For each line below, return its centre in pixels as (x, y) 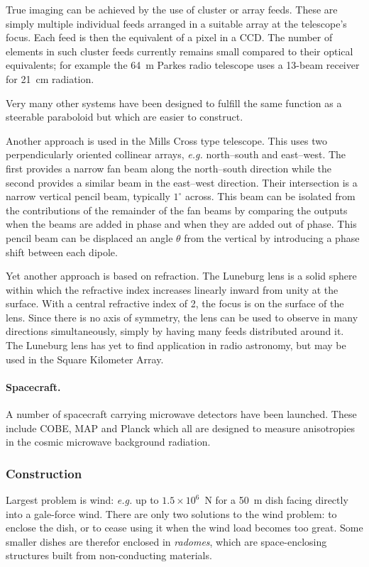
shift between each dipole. (62, 252)
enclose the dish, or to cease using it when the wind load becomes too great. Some (184, 528)
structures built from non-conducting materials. (109, 555)
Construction (44, 473)
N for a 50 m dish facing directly (276, 500)
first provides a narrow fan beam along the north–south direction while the (169, 168)
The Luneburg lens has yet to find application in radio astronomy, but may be (176, 345)
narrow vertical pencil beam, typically (88, 196)
